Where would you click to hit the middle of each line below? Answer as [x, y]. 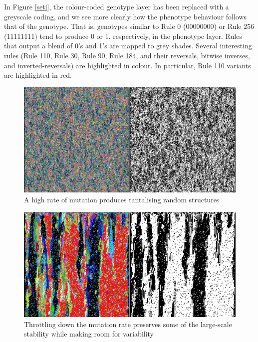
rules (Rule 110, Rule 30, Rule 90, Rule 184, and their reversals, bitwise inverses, [127, 55]
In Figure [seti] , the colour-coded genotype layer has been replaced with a [117, 6]
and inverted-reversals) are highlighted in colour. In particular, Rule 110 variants [128, 65]
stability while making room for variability [89, 334]
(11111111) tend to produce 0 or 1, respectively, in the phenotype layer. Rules [123, 36]
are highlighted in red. [38, 75]
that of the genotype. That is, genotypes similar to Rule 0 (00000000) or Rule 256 [129, 26]
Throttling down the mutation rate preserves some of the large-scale [128, 324]
